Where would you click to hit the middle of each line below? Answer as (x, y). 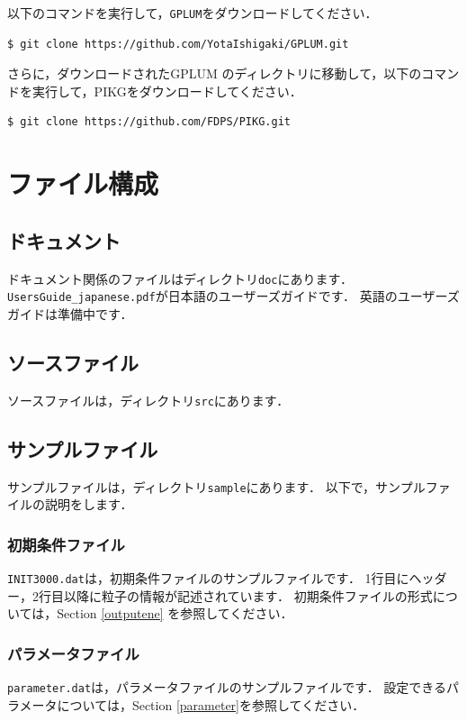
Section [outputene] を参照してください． (175, 613)
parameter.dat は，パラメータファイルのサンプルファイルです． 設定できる (227, 687)
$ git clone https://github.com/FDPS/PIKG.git (149, 122)
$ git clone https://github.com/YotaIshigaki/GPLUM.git (178, 44)
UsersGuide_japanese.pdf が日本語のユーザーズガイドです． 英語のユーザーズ (233, 296)
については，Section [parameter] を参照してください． (211, 704)
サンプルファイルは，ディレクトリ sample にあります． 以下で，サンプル (216, 486)
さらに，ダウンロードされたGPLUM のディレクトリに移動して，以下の (215, 73)
